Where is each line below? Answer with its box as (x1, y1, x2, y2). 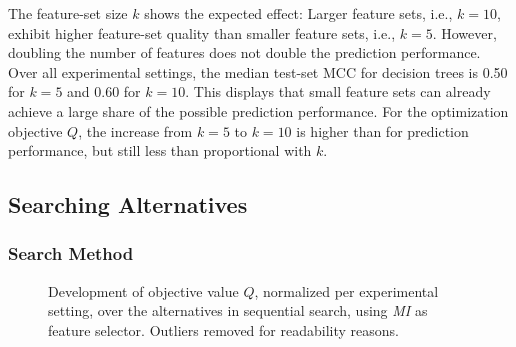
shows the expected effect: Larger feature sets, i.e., (144, 3, 453, 23)
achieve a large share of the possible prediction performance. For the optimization (8, 100, 509, 121)
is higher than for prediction (296, 120, 469, 141)
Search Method (8, 241, 134, 266)
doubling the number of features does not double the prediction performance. (8, 42, 481, 63)
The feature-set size (8, 3, 128, 23)
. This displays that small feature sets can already (185, 81, 491, 102)
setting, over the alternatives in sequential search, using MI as (48, 300, 428, 321)
